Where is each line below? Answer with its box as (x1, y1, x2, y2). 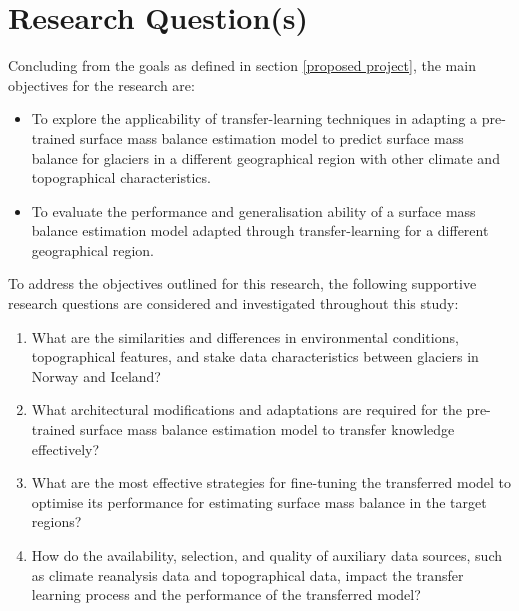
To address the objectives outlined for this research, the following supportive (8, 273, 477, 294)
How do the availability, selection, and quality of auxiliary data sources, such (31, 545, 502, 565)
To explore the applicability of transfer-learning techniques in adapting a (31, 108, 478, 129)
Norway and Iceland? (31, 365, 161, 386)
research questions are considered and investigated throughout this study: (8, 293, 459, 314)
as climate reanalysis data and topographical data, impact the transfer (31, 564, 464, 585)
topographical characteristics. (31, 167, 211, 188)
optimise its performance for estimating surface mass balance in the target (31, 491, 487, 512)
